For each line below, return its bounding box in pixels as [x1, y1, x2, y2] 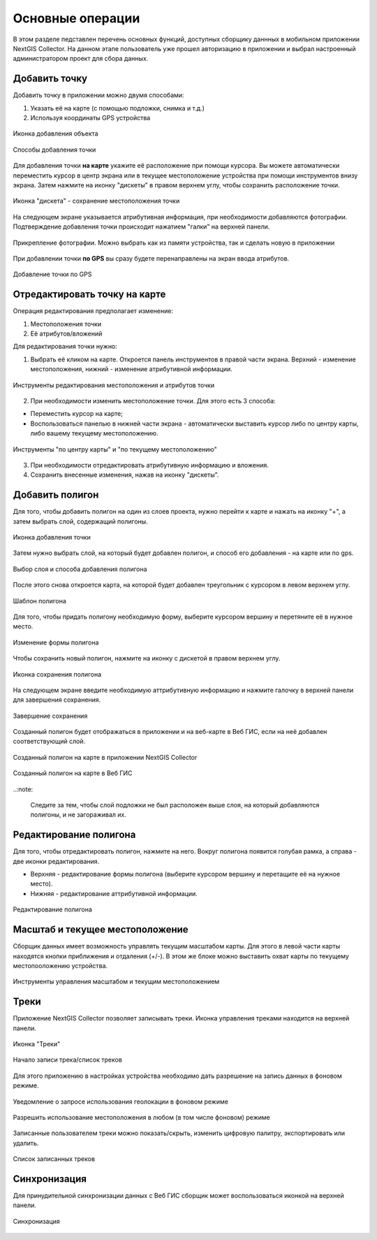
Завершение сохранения [13, 712, 88, 720]
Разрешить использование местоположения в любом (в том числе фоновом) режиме [13, 1113, 270, 1121]
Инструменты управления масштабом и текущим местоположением [13, 977, 220, 986]
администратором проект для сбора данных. [13, 55, 149, 63]
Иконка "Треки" [13, 1040, 61, 1048]
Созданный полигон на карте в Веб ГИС [13, 769, 133, 777]
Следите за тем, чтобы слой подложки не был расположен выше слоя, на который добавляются [30, 801, 320, 809]
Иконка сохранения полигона [13, 670, 102, 678]
